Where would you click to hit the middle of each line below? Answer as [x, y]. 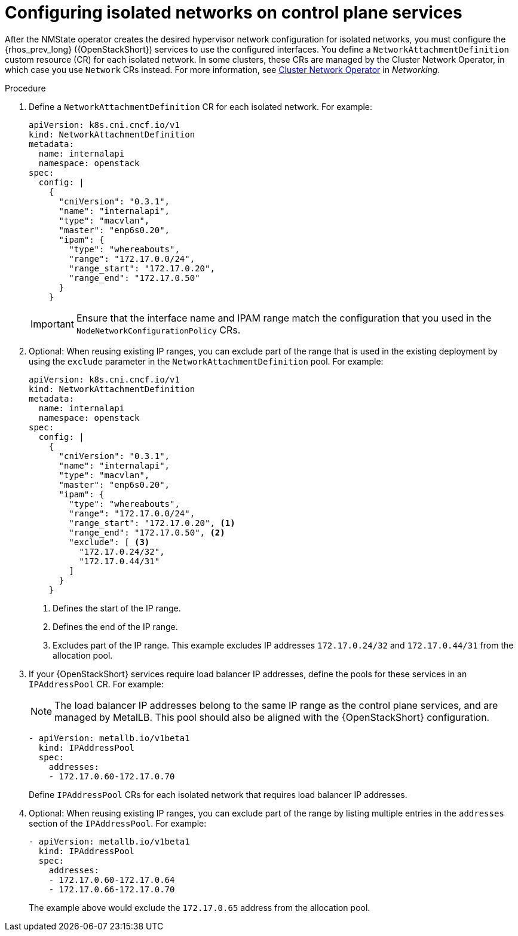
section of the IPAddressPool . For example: [118, 823]
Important [52, 324]
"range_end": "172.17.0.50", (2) [147, 532]
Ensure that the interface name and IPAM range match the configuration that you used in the [284, 318]
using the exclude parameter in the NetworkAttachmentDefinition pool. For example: [206, 361]
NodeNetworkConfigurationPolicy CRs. [158, 330]
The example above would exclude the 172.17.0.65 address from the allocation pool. [200, 907]
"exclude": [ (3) [109, 542]
